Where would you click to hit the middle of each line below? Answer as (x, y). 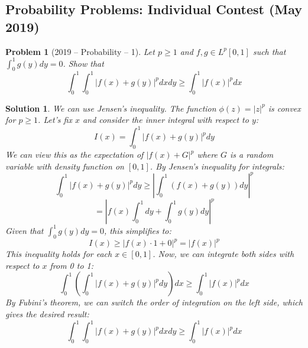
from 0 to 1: (72, 265)
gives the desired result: (47, 314)
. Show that (83, 63)
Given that (25, 230)
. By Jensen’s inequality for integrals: (217, 166)
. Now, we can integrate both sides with (223, 254)
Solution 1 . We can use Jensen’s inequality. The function (111, 108)
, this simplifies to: (138, 230)
